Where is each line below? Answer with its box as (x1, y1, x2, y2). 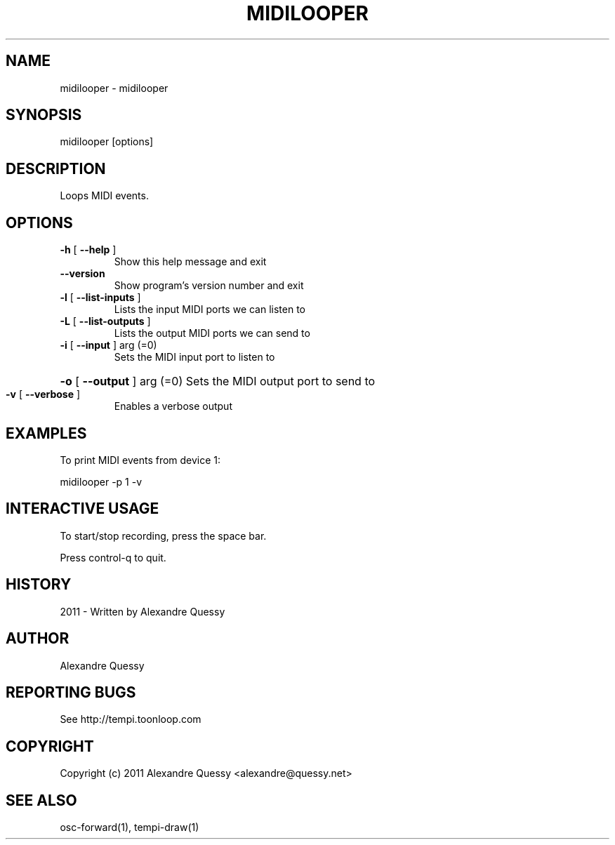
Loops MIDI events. (60, 189, 149, 202)
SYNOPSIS (6, 106, 82, 124)
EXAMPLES (6, 424, 87, 442)
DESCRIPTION (6, 159, 106, 178)
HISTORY (6, 575, 72, 594)
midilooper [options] (60, 135, 154, 148)
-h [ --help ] (60, 244, 117, 256)
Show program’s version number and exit (114, 279, 304, 292)
